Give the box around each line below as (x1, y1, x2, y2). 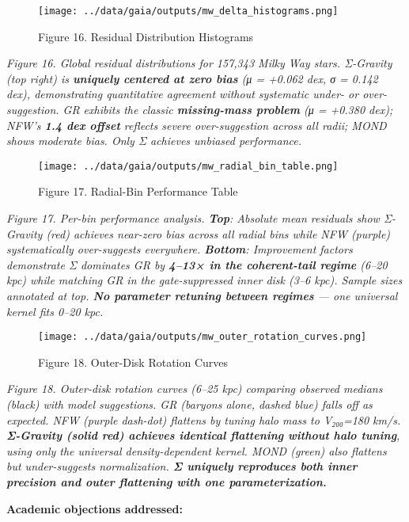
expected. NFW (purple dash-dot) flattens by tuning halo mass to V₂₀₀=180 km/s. (6, 411, 401, 428)
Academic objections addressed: (6, 500, 183, 516)
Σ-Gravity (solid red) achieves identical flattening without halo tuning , (6, 427, 400, 444)
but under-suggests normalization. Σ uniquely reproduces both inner (6, 458, 358, 474)
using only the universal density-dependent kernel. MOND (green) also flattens (6, 442, 387, 459)
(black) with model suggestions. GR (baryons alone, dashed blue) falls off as (6, 396, 373, 413)
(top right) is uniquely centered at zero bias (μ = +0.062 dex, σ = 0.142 (6, 70, 378, 86)
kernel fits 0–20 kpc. (6, 303, 104, 319)
